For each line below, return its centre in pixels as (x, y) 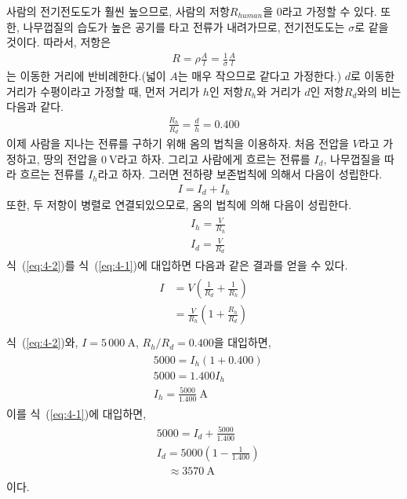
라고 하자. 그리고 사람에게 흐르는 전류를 (214, 158)
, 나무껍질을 (352, 158)
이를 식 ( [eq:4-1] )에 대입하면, (76, 413)
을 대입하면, (242, 342)
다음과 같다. (35, 106)
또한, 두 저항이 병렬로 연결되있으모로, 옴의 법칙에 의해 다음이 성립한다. (179, 205)
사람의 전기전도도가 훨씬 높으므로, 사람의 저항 (118, 11)
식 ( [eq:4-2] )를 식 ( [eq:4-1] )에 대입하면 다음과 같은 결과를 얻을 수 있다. (177, 265)
